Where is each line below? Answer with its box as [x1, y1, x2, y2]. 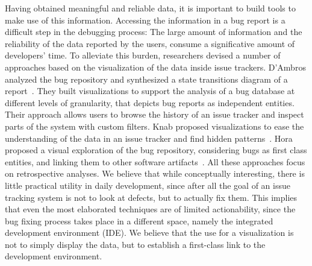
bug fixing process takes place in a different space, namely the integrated [5, 214, 273, 227]
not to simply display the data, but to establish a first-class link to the [5, 238, 266, 250]
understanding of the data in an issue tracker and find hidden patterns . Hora [5, 131, 293, 144]
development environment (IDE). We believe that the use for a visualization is [5, 226, 294, 239]
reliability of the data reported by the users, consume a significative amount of [5, 37, 295, 49]
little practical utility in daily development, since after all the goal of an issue [5, 179, 290, 191]
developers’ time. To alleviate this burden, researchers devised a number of [5, 49, 281, 62]
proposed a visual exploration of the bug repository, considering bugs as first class [5, 144, 307, 156]
